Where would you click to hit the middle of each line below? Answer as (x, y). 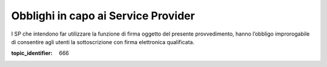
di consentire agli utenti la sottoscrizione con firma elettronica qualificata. (103, 42)
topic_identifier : (32, 53)
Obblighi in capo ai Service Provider (103, 16)
